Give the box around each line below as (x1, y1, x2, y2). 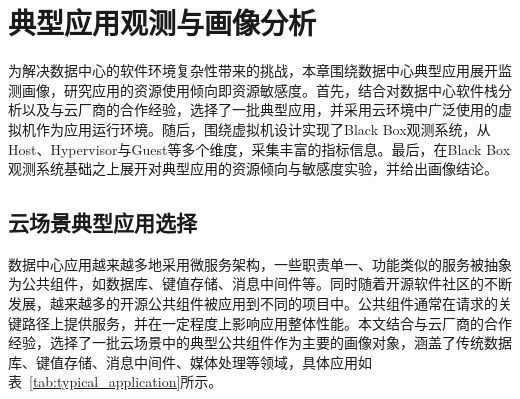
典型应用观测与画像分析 (8, 2, 317, 43)
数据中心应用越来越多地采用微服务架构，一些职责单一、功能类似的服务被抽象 (8, 253, 512, 274)
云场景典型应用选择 (8, 207, 197, 238)
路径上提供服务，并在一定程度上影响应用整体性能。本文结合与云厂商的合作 (21, 312, 512, 333)
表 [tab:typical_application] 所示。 (8, 371, 223, 392)
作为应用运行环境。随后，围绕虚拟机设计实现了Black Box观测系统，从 (35, 118, 491, 139)
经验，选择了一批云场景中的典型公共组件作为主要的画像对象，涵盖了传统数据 (8, 332, 512, 353)
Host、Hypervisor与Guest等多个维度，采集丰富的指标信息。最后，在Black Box (8, 138, 511, 159)
